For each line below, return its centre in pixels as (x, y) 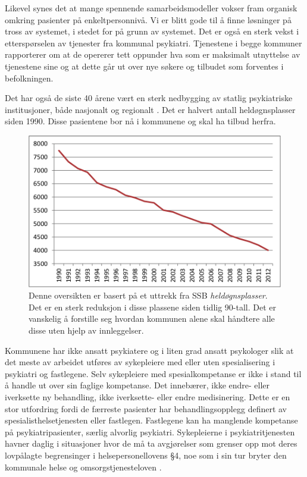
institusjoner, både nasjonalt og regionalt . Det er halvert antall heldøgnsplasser (150, 109)
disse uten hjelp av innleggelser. (86, 330)
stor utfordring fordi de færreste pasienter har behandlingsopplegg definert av (146, 408)
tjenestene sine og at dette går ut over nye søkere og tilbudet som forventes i (144, 66)
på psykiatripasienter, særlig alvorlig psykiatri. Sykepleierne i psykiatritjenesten (150, 432)
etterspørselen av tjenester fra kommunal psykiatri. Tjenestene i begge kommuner (153, 43)
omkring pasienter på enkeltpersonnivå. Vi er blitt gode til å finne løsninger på (148, 19)
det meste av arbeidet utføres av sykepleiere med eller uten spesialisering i (140, 362)
